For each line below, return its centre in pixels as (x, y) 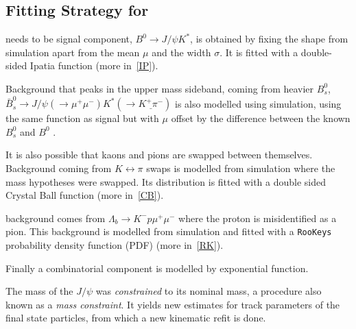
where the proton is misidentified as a (258, 218)
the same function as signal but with (82, 118)
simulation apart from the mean (73, 52)
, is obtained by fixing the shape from (269, 39)
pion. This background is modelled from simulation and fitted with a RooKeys (169, 231)
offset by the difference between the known (261, 118)
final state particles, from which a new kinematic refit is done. (136, 318)
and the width (181, 52)
